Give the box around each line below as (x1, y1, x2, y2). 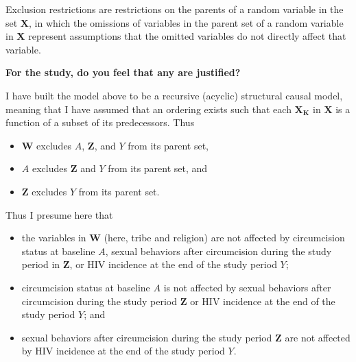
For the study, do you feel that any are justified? (5, 65, 241, 80)
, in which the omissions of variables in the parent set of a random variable (29, 15, 344, 29)
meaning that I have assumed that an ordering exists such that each (5, 101, 292, 116)
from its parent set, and (108, 161, 208, 176)
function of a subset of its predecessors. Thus (5, 115, 195, 130)
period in (21, 257, 60, 271)
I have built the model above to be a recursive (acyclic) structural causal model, (5, 88, 343, 102)
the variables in (21, 230, 86, 245)
